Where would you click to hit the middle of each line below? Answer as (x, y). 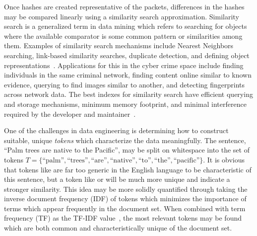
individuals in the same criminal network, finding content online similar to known (128, 75)
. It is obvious (224, 159)
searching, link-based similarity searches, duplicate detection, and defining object (127, 55)
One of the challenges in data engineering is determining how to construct (116, 130)
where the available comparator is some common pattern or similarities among (123, 36)
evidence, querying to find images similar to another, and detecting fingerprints (125, 84)
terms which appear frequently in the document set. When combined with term (125, 208)
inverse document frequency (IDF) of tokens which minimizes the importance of (125, 198)
